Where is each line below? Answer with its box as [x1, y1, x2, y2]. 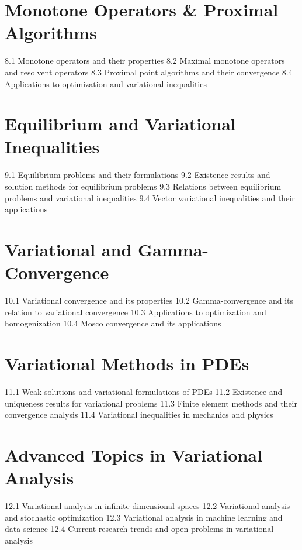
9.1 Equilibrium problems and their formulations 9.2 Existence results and [5, 169, 270, 181]
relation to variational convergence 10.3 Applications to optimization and [5, 305, 266, 318]
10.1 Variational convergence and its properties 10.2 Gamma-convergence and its [5, 294, 294, 307]
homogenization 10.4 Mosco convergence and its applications [5, 317, 221, 329]
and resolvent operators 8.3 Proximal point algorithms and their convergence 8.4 [5, 66, 293, 78]
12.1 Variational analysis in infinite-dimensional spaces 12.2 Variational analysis [5, 500, 290, 512]
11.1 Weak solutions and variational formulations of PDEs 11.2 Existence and [5, 386, 283, 397]
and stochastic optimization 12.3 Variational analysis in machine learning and [5, 511, 283, 523]
